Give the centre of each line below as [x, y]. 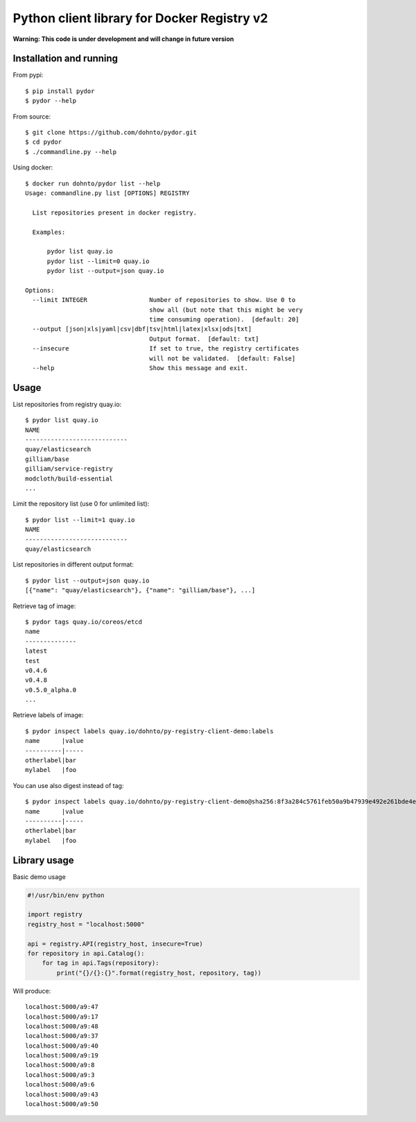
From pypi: [28, 75]
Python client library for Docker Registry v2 [140, 18]
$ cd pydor [44, 142]
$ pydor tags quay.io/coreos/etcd [84, 622]
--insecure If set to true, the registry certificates [166, 349]
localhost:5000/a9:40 [62, 1046]
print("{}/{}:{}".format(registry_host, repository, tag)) [159, 973]
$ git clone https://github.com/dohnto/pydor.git [111, 133]
